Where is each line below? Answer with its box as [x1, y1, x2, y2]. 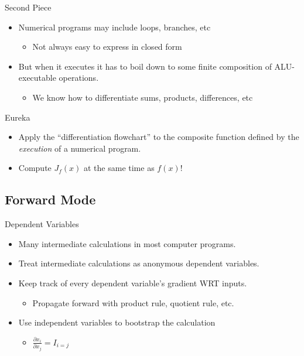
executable [18, 71, 56, 84]
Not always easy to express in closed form [32, 40, 182, 53]
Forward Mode [5, 190, 96, 208]
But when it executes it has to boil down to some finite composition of [18, 60, 272, 72]
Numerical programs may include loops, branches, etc [18, 20, 211, 33]
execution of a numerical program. [18, 142, 141, 154]
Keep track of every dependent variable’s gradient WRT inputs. [18, 276, 247, 289]
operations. [59, 71, 99, 84]
